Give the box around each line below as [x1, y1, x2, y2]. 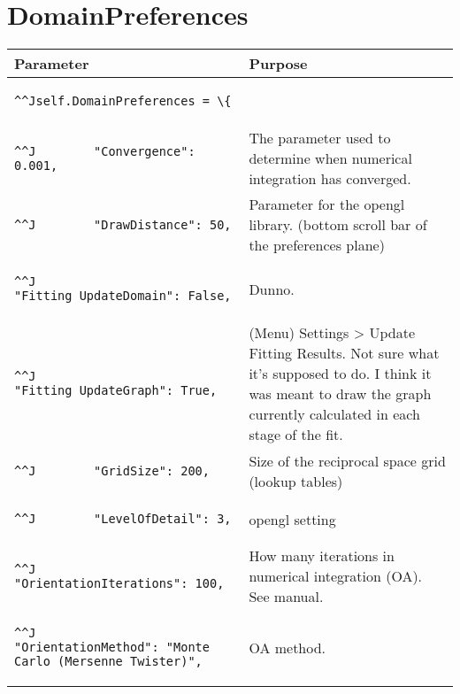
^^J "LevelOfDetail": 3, [14, 512, 232, 527]
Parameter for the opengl [249, 194, 405, 215]
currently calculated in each [249, 404, 420, 425]
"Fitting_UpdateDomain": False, [14, 289, 232, 304]
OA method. [249, 636, 326, 658]
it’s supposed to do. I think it [249, 363, 432, 384]
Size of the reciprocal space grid [249, 451, 446, 472]
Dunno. [249, 278, 295, 299]
